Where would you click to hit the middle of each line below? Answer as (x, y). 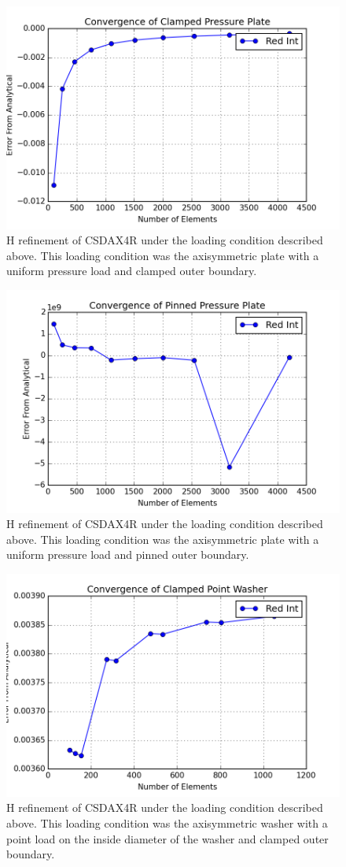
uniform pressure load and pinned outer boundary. (128, 554)
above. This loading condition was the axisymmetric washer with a (167, 822)
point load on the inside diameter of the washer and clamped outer (167, 838)
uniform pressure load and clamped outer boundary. (132, 271)
